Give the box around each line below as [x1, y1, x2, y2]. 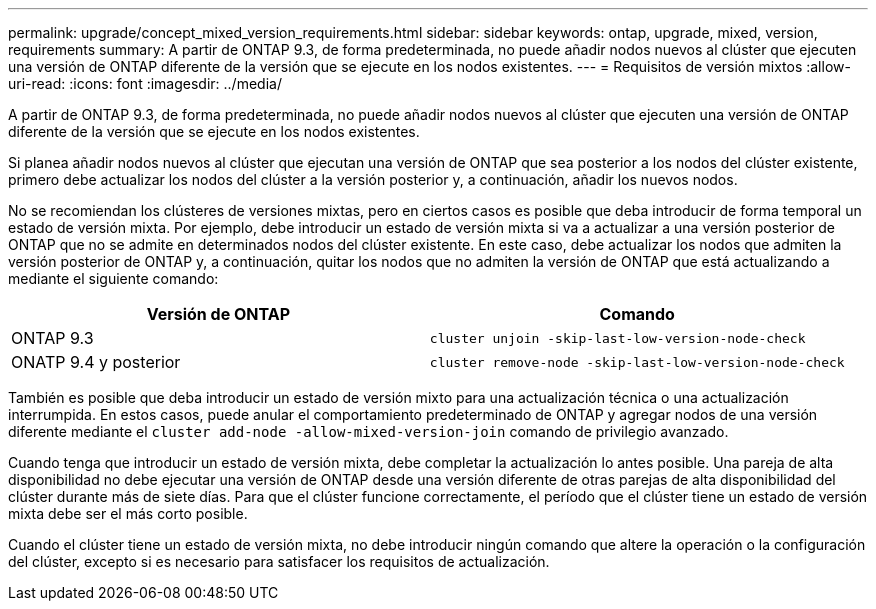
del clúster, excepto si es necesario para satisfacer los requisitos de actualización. [8, 553, 550, 570]
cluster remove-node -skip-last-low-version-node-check [429, 354, 845, 370]
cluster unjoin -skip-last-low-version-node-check [429, 330, 806, 346]
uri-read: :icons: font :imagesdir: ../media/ [8, 75, 282, 92]
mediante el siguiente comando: [8, 270, 219, 287]
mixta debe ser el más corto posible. [8, 505, 248, 522]
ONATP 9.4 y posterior [11, 352, 181, 372]
